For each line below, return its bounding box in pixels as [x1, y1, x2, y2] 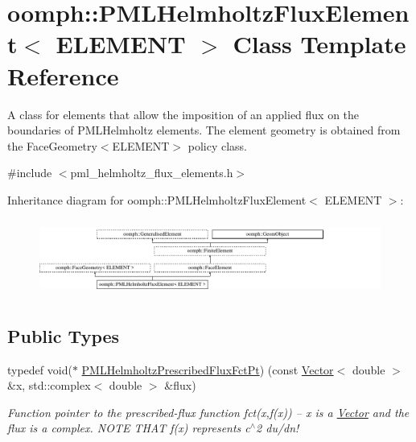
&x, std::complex [7, 377, 91, 394]
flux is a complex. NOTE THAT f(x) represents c [7, 419, 250, 436]
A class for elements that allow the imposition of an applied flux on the [7, 105, 360, 122]
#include [7, 164, 52, 181]
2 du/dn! [256, 419, 299, 436]
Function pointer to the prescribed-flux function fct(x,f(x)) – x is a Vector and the [7, 403, 410, 420]
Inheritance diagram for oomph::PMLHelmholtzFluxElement [7, 191, 307, 208]
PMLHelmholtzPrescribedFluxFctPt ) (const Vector [81, 361, 334, 378]
